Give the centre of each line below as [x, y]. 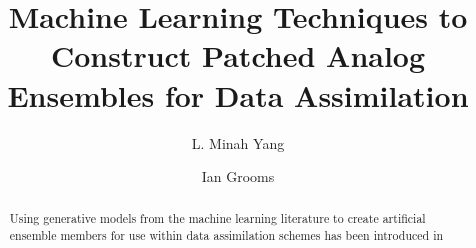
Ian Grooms [238, 176]
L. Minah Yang [238, 142]
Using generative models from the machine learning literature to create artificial [217, 218]
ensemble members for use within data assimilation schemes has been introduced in [226, 235]
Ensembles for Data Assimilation [238, 94]
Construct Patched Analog [238, 55]
